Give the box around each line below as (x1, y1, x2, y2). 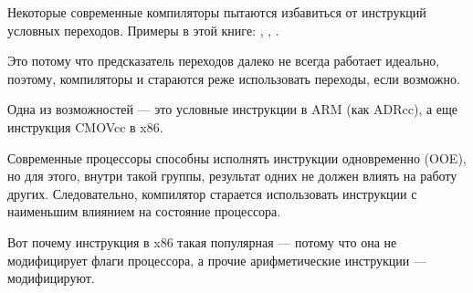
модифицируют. (7, 268, 95, 288)
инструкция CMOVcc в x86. (7, 117, 163, 136)
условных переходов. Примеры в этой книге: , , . (7, 20, 279, 39)
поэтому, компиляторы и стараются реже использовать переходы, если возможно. (7, 68, 460, 88)
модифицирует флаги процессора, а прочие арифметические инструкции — (7, 250, 426, 269)
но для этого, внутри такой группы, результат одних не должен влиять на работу (7, 166, 457, 185)
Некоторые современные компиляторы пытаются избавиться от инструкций (7, 3, 426, 21)
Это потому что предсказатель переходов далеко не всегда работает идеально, (7, 51, 440, 70)
